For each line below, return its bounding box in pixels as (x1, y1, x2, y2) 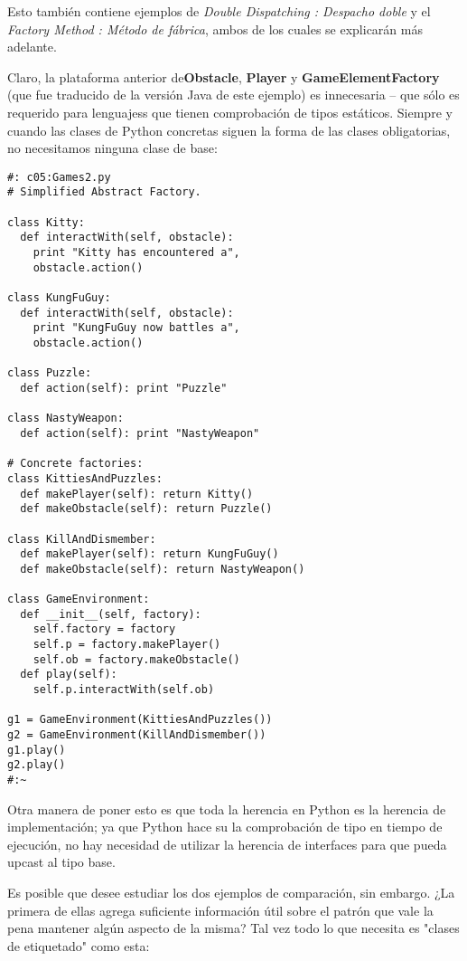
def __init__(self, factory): (20, 607, 201, 621)
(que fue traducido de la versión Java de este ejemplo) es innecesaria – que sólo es (7, 85, 460, 104)
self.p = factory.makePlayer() (33, 638, 221, 652)
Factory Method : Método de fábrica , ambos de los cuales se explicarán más (7, 19, 423, 38)
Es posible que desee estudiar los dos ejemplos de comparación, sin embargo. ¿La (7, 883, 455, 902)
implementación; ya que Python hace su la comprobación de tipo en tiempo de (7, 817, 443, 836)
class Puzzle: (7, 366, 92, 380)
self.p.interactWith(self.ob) (33, 683, 215, 697)
